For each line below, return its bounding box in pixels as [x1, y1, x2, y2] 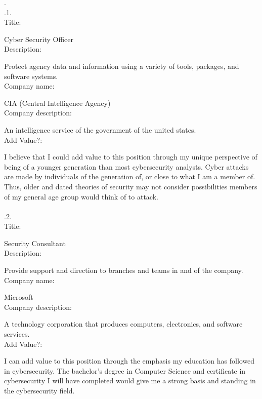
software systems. [4, 70, 58, 81]
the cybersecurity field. [4, 385, 75, 395]
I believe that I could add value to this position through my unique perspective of [4, 151, 257, 162]
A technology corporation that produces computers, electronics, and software [4, 318, 243, 329]
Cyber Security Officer [4, 33, 74, 44]
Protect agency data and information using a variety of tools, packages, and [4, 60, 239, 71]
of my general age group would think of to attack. [4, 191, 158, 202]
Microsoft [4, 292, 33, 302]
